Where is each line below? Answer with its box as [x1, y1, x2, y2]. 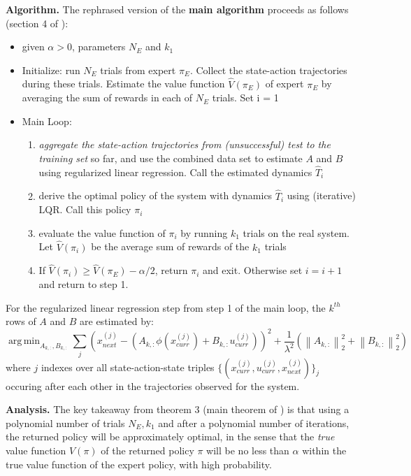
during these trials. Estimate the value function [22, 76, 225, 91]
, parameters [71, 39, 126, 54]
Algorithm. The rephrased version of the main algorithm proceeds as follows [6, 2, 349, 16]
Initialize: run [22, 62, 80, 77]
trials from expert [100, 62, 176, 77]
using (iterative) [287, 188, 356, 203]
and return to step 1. [38, 277, 129, 291]
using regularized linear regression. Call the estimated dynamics [38, 164, 312, 179]
